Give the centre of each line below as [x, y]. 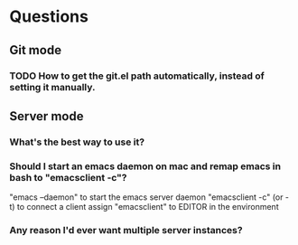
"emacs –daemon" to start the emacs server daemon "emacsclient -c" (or [146, 197]
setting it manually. [52, 87]
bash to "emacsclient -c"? [69, 177]
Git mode [35, 50]
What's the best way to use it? [77, 142]
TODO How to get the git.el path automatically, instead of [137, 76]
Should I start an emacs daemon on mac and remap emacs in [145, 166]
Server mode [47, 116]
